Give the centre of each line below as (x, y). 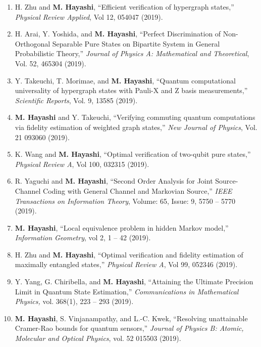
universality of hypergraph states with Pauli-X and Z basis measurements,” (131, 90)
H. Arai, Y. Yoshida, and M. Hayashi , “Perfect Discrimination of (118, 34)
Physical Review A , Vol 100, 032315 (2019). (82, 164)
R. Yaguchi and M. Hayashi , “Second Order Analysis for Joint (114, 181)
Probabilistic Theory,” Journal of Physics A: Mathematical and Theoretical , (132, 53)
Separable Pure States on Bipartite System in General (136, 43)
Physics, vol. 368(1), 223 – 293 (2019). (74, 301)
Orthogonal (33, 43)
